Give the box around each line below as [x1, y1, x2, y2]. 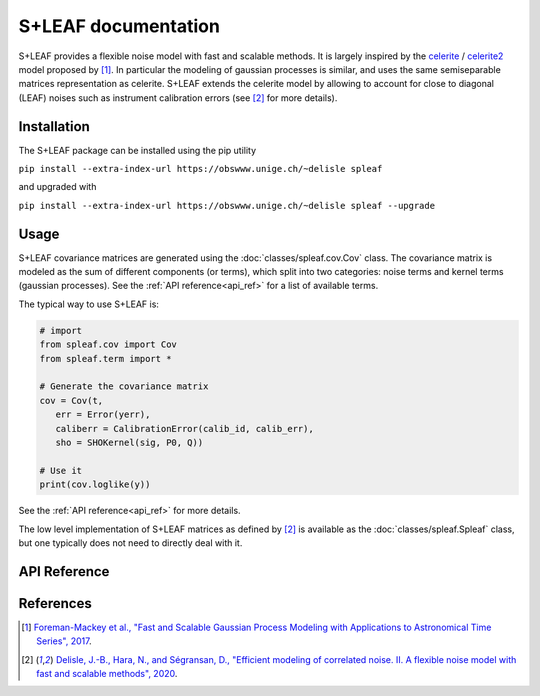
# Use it [39, 465, 83, 476]
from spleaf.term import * [39, 353, 172, 364]
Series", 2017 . [36, 635, 92, 647]
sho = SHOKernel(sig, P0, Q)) [55, 436, 204, 448]
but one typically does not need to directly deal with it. [18, 536, 243, 549]
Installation [18, 118, 90, 135]
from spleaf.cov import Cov [39, 339, 177, 350]
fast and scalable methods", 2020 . [36, 668, 178, 680]
